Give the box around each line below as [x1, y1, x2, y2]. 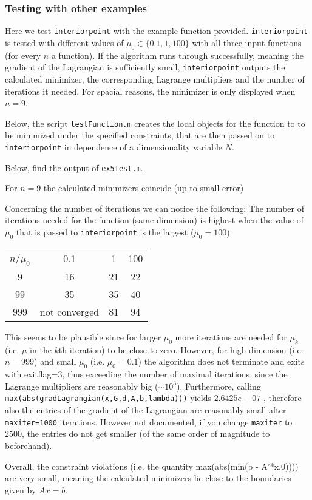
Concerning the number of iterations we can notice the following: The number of [5, 201, 304, 214]
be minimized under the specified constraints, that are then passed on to [5, 129, 275, 141]
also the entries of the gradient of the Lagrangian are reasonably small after [5, 404, 287, 416]
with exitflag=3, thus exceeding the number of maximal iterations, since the [5, 368, 288, 380]
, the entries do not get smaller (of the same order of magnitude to [22, 427, 270, 440]
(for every [5, 49, 41, 61]
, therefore [263, 391, 302, 404]
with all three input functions [192, 36, 302, 49]
